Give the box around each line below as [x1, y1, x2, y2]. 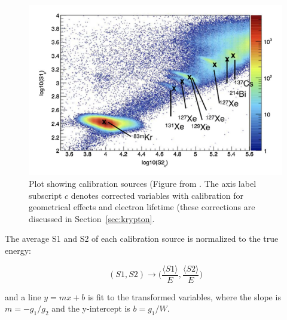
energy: [5, 244, 31, 257]
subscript [29, 189, 62, 201]
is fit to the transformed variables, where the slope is [87, 290, 281, 303]
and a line [5, 290, 41, 303]
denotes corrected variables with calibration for [71, 189, 243, 201]
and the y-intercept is [51, 302, 130, 315]
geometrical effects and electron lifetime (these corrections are [29, 201, 255, 213]
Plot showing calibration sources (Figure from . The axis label [29, 177, 257, 190]
